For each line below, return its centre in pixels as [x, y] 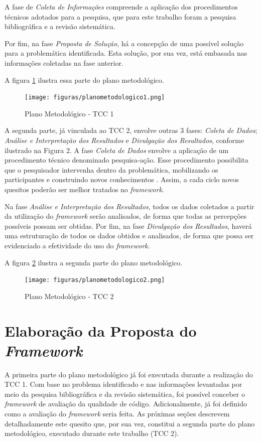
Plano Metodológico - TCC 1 [69, 113]
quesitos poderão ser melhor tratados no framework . [84, 189]
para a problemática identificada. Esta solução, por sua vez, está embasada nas [126, 53]
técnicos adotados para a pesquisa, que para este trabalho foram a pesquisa [120, 16]
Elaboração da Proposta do [101, 330]
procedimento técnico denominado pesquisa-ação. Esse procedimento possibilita [126, 160]
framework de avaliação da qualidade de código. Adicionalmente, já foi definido [126, 404]
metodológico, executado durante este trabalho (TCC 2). [92, 433]
